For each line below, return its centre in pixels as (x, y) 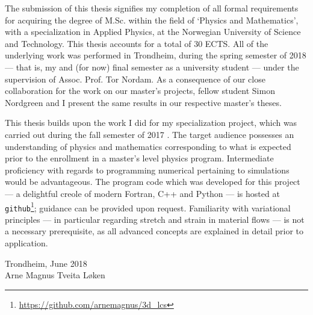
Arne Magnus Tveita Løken (55, 275)
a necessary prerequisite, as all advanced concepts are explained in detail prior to (154, 231)
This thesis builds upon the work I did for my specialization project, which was (151, 123)
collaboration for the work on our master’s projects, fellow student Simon (140, 91)
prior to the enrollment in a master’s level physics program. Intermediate (139, 158)
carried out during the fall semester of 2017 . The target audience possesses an (150, 134)
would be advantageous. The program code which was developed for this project (153, 182)
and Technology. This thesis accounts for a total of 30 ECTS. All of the (137, 43)
